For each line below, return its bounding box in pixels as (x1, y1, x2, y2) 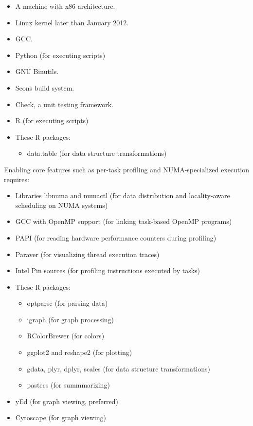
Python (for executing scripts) (15, 50, 106, 60)
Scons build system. (15, 82, 74, 93)
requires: (4, 174, 29, 184)
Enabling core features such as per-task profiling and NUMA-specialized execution (4, 164, 249, 174)
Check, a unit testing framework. (15, 99, 114, 109)
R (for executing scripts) (15, 115, 89, 126)
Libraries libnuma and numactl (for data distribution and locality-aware (15, 190, 230, 201)
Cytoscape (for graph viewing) (15, 412, 106, 423)
